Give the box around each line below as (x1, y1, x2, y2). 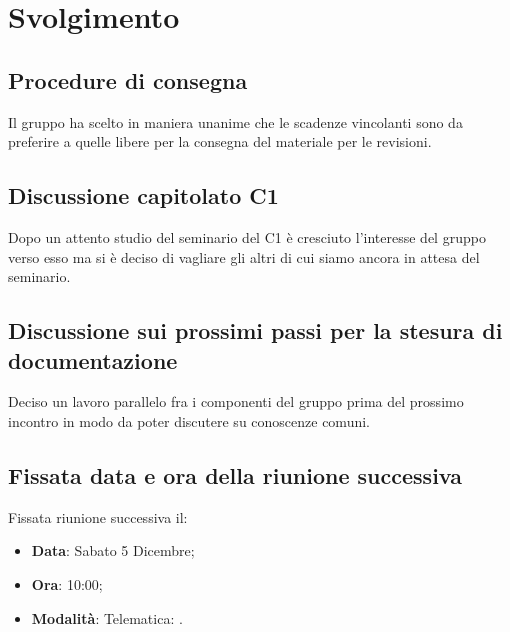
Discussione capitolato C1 (8, 180, 279, 211)
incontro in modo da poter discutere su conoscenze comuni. (8, 410, 370, 431)
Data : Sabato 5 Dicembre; (31, 540, 195, 561)
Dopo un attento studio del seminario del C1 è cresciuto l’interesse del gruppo (8, 226, 486, 247)
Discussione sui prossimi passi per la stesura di (8, 315, 503, 346)
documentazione (8, 344, 178, 375)
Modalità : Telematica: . (31, 607, 183, 628)
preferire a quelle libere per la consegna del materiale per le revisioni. (8, 131, 432, 152)
